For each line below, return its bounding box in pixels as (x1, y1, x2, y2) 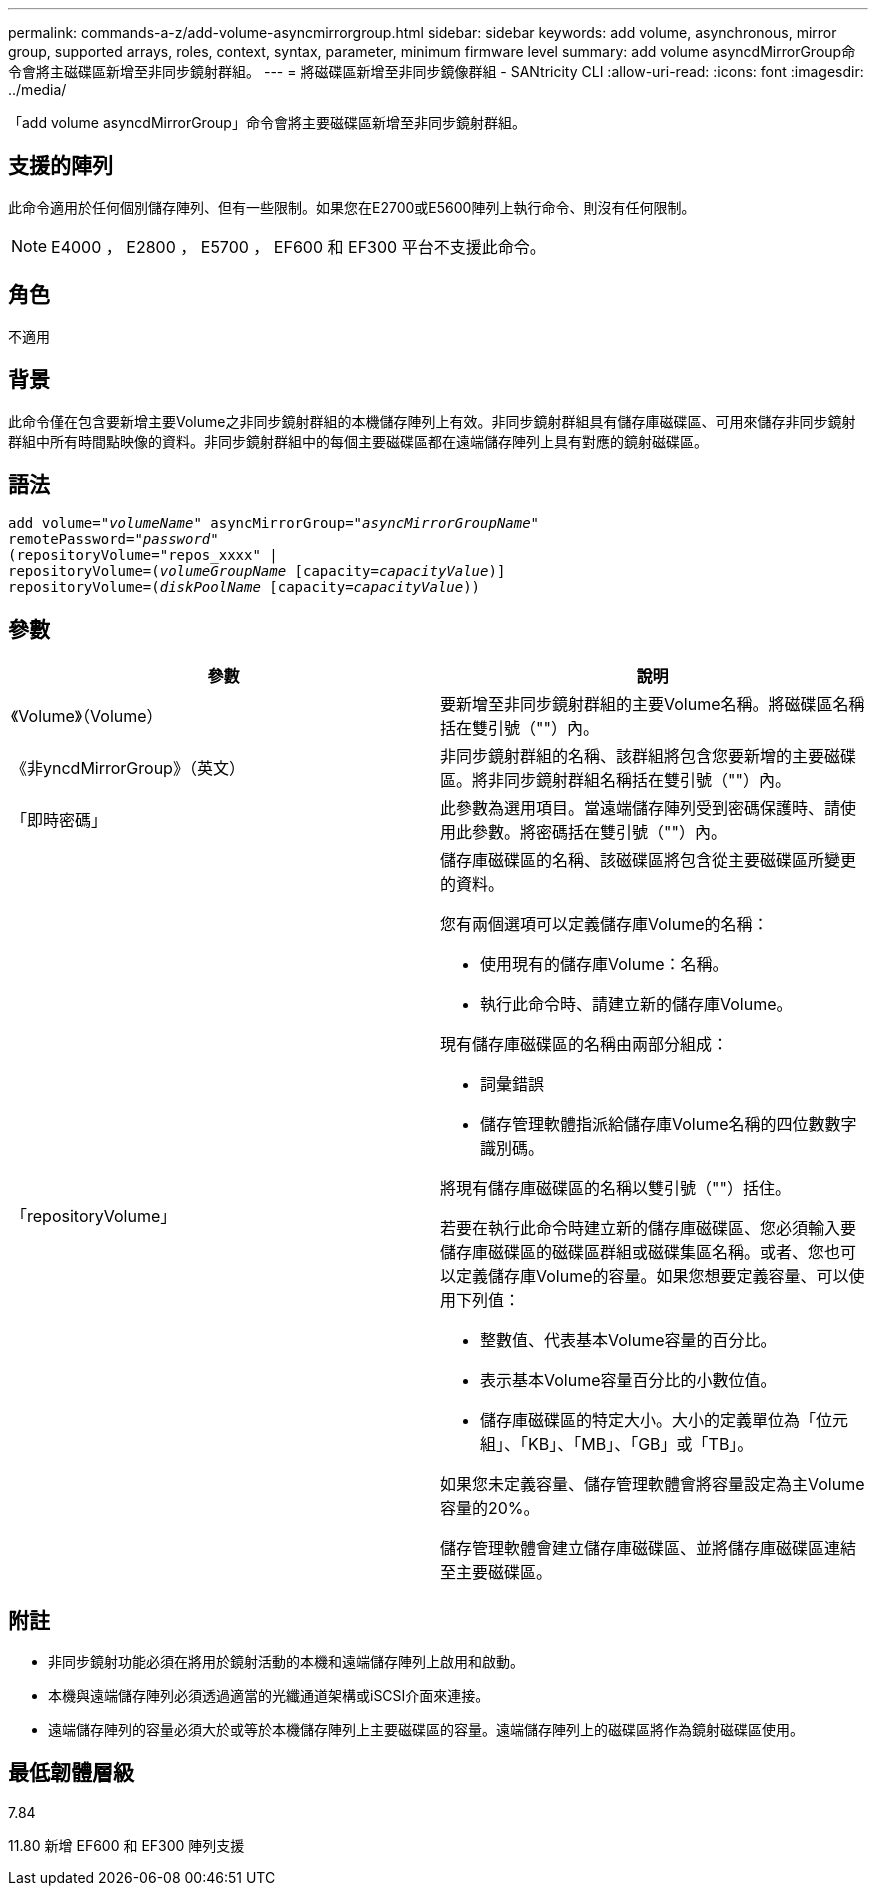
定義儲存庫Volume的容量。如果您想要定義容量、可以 (456, 1266, 849, 1287)
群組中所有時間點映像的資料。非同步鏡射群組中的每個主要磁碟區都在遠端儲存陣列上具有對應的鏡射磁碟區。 (8, 432, 708, 450)
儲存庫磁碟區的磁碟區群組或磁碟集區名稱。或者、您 (440, 1242, 825, 1263)
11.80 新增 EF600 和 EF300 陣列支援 (8, 1836, 245, 1854)
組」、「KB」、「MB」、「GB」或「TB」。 (480, 1434, 754, 1455)
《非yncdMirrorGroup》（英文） (11, 758, 245, 779)
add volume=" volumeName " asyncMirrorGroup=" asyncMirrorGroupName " (8, 515, 540, 532)
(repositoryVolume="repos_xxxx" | (8, 547, 278, 564)
